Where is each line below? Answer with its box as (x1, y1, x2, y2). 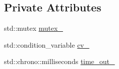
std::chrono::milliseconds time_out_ (4, 56, 115, 67)
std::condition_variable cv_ (4, 39, 89, 50)
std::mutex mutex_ (4, 23, 63, 33)
